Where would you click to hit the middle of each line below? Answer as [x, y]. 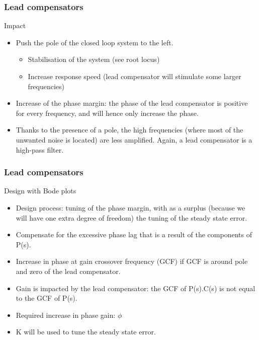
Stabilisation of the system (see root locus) [94, 59]
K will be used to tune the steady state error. [86, 332]
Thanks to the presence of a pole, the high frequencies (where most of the [129, 130]
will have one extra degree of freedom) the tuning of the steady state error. [132, 217]
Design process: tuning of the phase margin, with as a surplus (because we [131, 207]
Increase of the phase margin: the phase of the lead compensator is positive [132, 103]
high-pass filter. [40, 149]
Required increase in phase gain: [66, 315]
